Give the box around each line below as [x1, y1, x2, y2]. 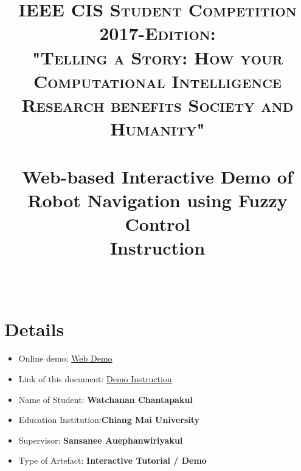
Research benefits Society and [21, 92, 294, 117]
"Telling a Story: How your [32, 44, 283, 69]
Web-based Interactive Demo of [22, 163, 293, 188]
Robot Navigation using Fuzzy [27, 187, 288, 212]
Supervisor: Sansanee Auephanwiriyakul [18, 433, 183, 446]
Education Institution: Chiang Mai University [18, 413, 200, 426]
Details [4, 317, 64, 342]
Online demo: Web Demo [18, 352, 112, 365]
